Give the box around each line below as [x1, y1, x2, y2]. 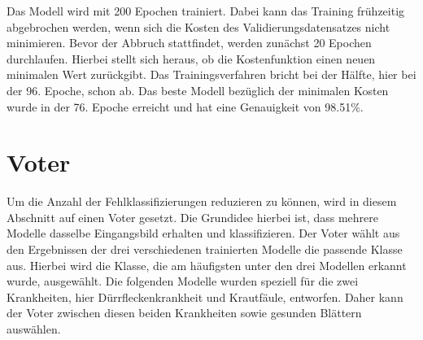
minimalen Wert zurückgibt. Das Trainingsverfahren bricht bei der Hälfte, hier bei [7, 66, 416, 83]
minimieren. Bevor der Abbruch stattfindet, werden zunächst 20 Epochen [7, 34, 372, 51]
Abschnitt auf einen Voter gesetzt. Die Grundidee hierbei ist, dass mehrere [7, 208, 379, 225]
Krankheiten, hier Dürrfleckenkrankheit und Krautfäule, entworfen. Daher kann [7, 288, 403, 305]
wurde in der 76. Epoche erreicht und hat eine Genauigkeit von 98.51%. [7, 98, 364, 115]
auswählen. [7, 320, 61, 338]
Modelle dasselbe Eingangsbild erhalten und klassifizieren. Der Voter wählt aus [7, 224, 400, 242]
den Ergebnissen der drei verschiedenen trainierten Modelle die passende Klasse [7, 241, 403, 258]
